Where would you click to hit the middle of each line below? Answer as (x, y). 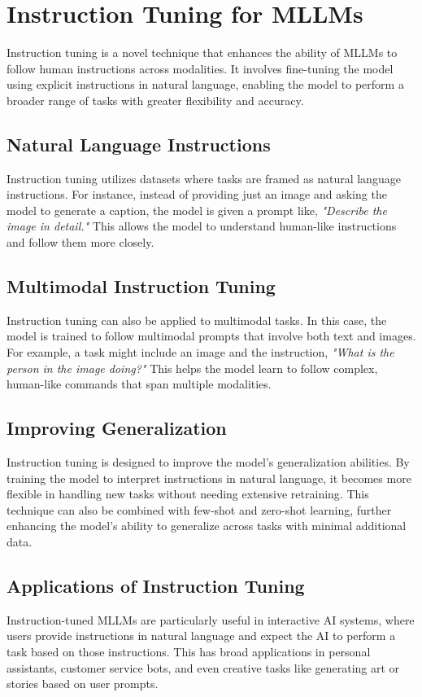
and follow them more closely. (80, 242)
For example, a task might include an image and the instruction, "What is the (200, 352)
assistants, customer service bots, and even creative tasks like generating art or (203, 667)
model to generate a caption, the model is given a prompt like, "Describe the (197, 210)
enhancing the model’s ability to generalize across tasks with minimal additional (207, 526)
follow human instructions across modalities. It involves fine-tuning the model (200, 68)
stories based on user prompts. (83, 684)
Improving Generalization (117, 428)
